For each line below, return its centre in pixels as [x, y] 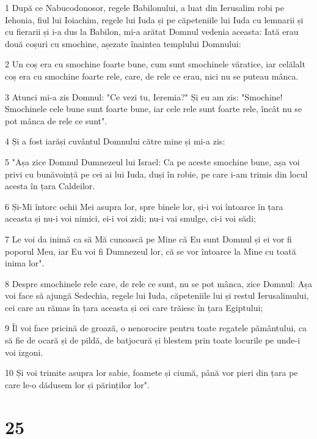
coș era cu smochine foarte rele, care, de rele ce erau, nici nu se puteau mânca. [152, 76]
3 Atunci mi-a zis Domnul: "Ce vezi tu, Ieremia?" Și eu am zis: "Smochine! [144, 96]
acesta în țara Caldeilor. [50, 186]
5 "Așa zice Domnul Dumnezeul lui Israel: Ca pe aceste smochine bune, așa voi [152, 161]
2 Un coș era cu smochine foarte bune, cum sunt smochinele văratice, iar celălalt [155, 64]
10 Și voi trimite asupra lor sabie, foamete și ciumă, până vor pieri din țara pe [151, 373]
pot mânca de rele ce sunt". [56, 120]
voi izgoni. [24, 352]
